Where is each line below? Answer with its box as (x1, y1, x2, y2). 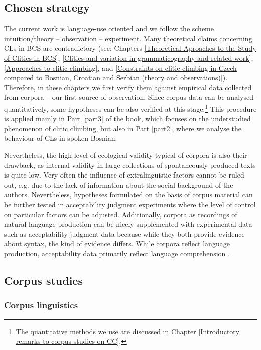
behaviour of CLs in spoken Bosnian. (4, 133, 117, 143)
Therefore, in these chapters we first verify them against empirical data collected (4, 82, 252, 92)
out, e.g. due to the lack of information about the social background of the (4, 179, 233, 190)
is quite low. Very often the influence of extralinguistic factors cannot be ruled (4, 169, 244, 180)
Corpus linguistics (4, 299, 78, 311)
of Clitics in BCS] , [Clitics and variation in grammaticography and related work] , (4, 52, 253, 63)
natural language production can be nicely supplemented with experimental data (4, 219, 252, 229)
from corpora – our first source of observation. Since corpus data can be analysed (4, 92, 253, 102)
